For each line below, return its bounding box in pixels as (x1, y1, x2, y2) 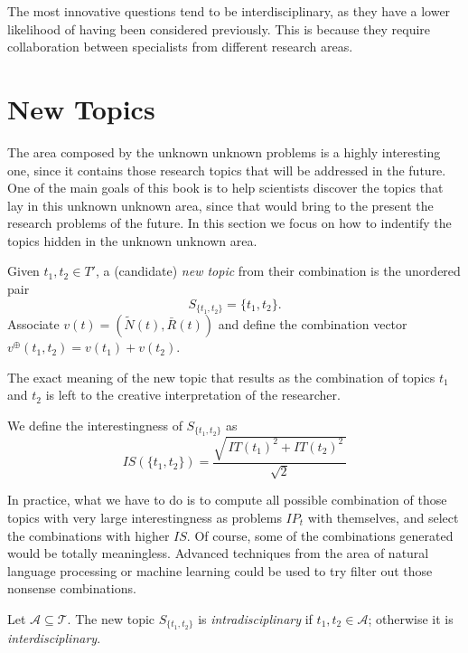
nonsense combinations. (7, 579, 136, 598)
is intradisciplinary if (198, 609, 313, 628)
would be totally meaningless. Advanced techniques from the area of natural (7, 544, 429, 563)
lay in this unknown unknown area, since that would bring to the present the (7, 195, 434, 214)
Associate (7, 315, 60, 334)
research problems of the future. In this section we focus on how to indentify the (7, 213, 452, 232)
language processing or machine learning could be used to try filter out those (7, 561, 433, 580)
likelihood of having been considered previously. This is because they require (7, 19, 431, 38)
